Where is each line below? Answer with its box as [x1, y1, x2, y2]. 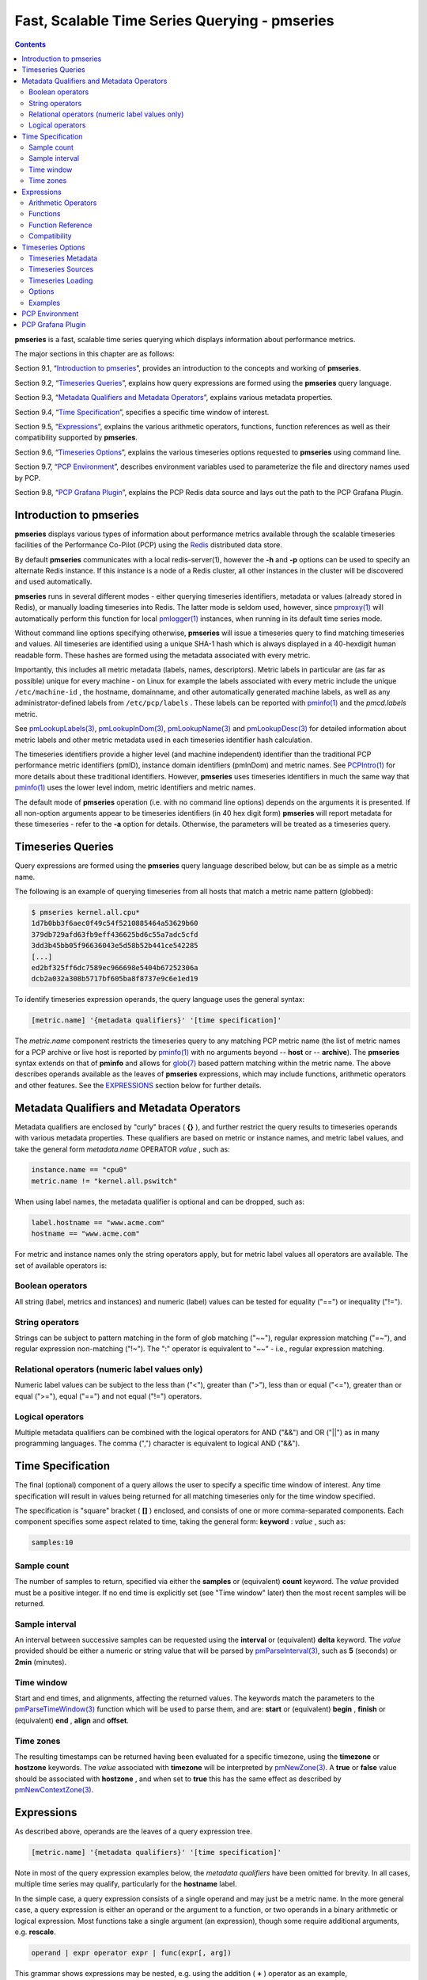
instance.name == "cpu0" [31, 1165, 128, 1175]
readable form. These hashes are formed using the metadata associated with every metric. [14, 650, 311, 660]
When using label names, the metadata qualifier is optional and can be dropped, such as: [14, 1197, 304, 1206]
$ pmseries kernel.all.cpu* [31, 908, 140, 916]
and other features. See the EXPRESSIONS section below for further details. [14, 1080, 262, 1090]
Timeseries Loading [28, 276, 93, 285]
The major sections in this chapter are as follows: [14, 349, 175, 359]
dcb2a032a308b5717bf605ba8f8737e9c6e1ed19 [31, 974, 198, 984]
